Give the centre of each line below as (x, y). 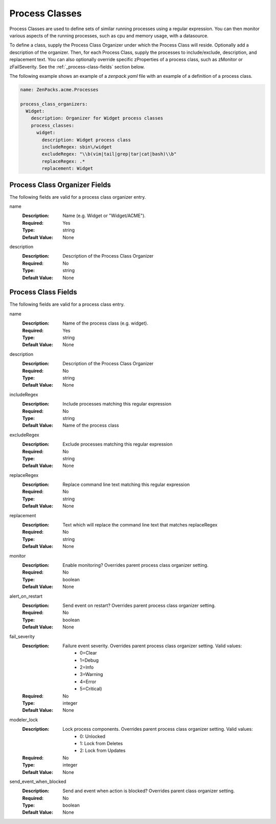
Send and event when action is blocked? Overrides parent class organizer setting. (149, 791)
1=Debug (89, 660)
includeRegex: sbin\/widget (77, 147)
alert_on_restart (26, 596)
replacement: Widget (67, 168)
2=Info (87, 667)
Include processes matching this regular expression (117, 404)
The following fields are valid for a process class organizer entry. (78, 197)
